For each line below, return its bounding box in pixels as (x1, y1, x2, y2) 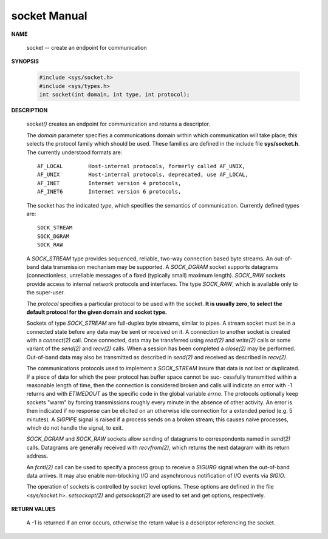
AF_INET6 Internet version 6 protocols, (37, 188, 182, 195)
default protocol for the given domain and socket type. (26, 308, 167, 316)
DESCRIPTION (11, 107, 48, 114)
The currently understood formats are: (26, 149, 123, 156)
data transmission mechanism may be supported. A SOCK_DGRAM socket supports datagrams (40, 263, 279, 270)
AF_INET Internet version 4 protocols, (37, 180, 182, 186)
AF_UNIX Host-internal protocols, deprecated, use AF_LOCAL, (37, 171, 249, 178)
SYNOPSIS (11, 58, 39, 65)
